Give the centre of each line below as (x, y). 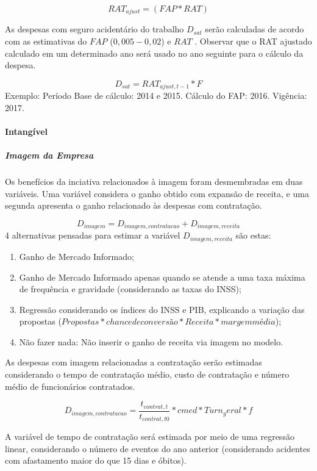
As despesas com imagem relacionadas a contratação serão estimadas (134, 362)
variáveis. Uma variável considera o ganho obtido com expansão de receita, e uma (157, 193)
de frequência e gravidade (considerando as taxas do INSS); (130, 289)
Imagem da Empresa (49, 155)
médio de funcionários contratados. (70, 386)
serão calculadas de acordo (255, 29)
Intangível (27, 131)
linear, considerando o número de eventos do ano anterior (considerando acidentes (158, 448)
